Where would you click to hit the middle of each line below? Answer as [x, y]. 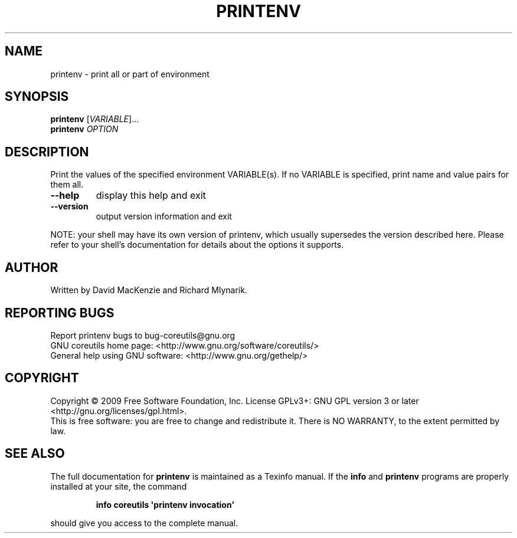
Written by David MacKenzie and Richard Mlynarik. [149, 290]
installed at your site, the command [119, 486]
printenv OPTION [84, 129]
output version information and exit [164, 216]
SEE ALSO [35, 454]
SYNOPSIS [37, 97]
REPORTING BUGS [60, 313]
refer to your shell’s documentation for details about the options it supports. [197, 245]
